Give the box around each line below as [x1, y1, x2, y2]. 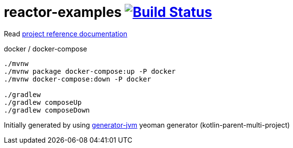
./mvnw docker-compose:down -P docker [4, 75, 151, 83]
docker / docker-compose [4, 44, 87, 53]
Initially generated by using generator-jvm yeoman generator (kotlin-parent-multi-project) [4, 120, 290, 129]
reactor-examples [4, 4, 122, 20]
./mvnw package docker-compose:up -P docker [4, 67, 176, 75]
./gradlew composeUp [4, 98, 82, 106]
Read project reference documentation [4, 29, 128, 38]
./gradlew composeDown [4, 106, 90, 114]
